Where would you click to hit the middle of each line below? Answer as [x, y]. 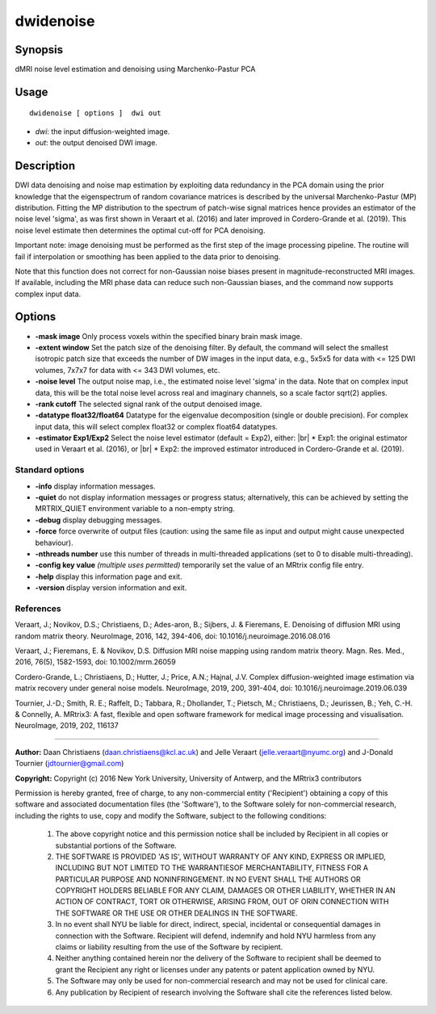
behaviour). [55, 543]
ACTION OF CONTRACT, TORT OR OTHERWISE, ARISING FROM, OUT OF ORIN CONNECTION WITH [222, 902]
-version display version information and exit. [111, 588]
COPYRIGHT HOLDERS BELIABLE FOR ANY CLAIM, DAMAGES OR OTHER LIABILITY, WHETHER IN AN [225, 890]
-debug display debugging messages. [99, 520]
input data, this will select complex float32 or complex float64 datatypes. [157, 426]
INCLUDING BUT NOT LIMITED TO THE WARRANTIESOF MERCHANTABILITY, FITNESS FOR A [212, 868]
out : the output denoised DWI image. [96, 143]
